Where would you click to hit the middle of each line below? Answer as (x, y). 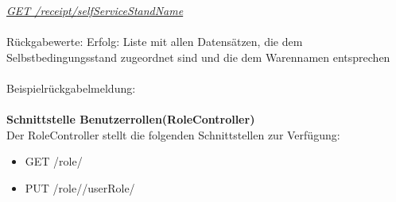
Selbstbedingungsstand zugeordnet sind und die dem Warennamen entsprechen (198, 57)
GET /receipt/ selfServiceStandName (95, 10)
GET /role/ (54, 161)
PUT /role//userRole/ (80, 187)
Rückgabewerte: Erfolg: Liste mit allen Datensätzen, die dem (155, 42)
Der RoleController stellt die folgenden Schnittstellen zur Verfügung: (173, 134)
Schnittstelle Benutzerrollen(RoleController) (131, 119)
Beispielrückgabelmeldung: (71, 88)
